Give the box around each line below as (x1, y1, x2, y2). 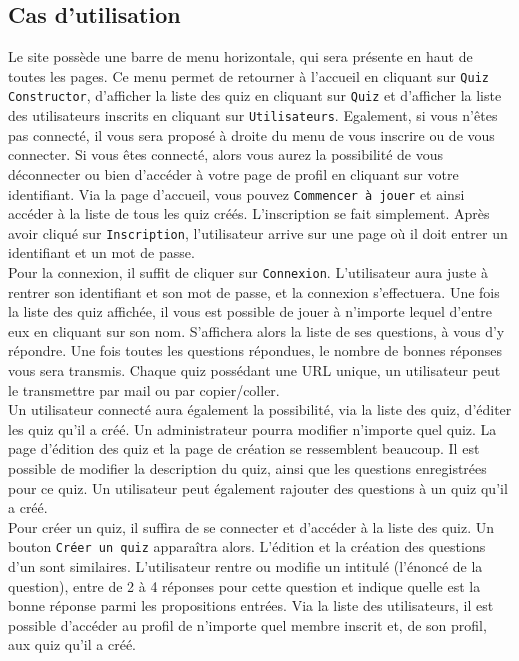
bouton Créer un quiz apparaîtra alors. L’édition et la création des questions (8, 536, 486, 557)
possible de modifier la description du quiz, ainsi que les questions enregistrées (8, 458, 487, 479)
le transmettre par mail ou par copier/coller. (8, 379, 280, 400)
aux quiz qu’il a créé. (8, 634, 136, 655)
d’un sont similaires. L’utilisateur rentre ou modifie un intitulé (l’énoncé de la (8, 556, 483, 577)
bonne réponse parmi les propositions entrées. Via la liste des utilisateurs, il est (8, 595, 494, 616)
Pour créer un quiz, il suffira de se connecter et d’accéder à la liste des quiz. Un (8, 516, 495, 537)
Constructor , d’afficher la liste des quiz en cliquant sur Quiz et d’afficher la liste (8, 85, 502, 106)
